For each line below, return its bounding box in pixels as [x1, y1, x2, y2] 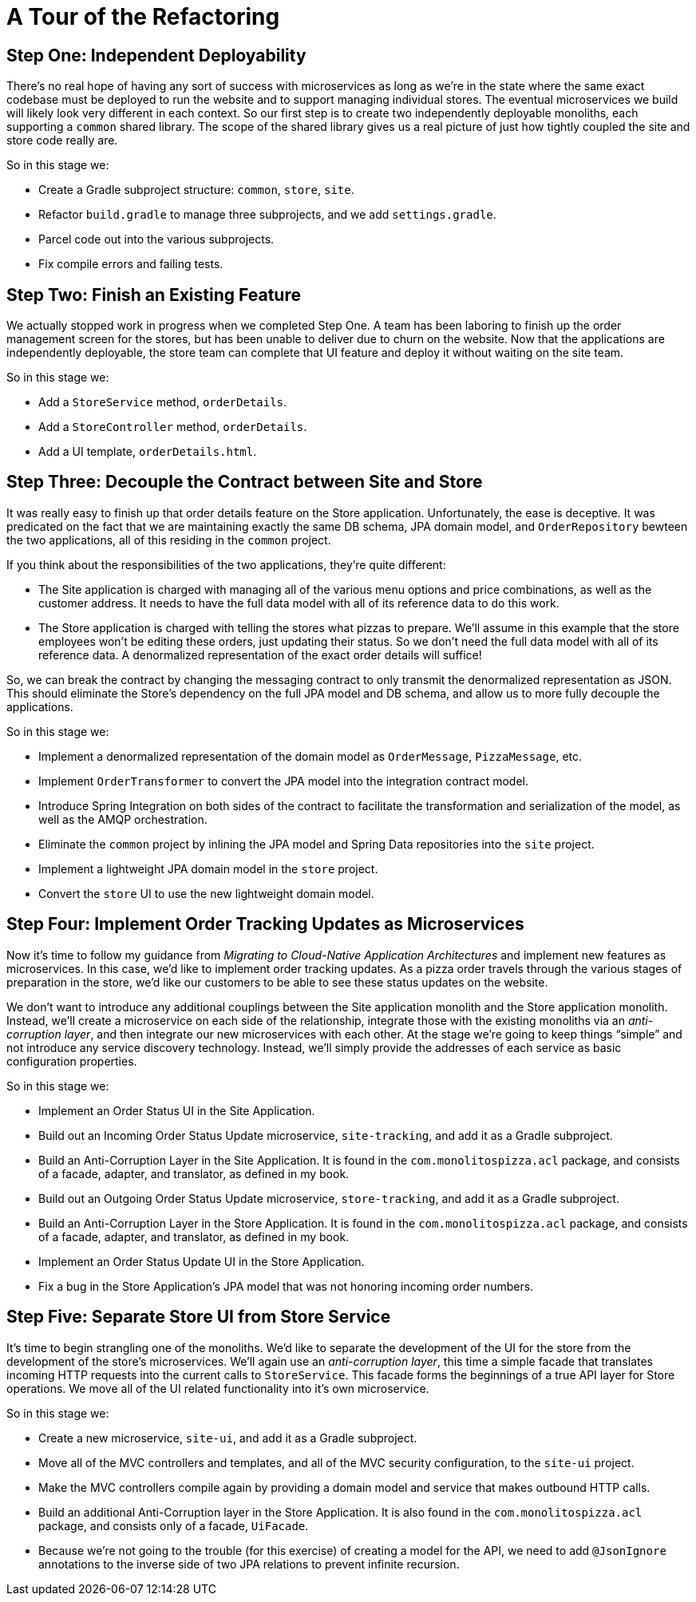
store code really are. [6, 133, 118, 148]
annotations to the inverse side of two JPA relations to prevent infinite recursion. [38, 1557, 460, 1571]
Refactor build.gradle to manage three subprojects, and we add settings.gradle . [38, 208, 496, 222]
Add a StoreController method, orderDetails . [38, 420, 307, 434]
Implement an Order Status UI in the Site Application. [38, 1103, 315, 1117]
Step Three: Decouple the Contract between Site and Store [6, 472, 483, 492]
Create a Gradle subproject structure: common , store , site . [38, 183, 354, 197]
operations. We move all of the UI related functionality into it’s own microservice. [6, 1381, 429, 1395]
